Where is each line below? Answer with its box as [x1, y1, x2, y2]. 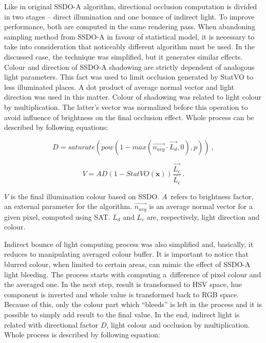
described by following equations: [4, 122, 108, 132]
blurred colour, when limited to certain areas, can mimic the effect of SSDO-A [4, 258, 251, 269]
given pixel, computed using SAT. [4, 211, 110, 222]
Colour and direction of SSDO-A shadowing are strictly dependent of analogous [4, 61, 255, 72]
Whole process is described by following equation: [4, 329, 160, 340]
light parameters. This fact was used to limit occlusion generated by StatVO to [4, 71, 254, 82]
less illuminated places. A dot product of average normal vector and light [4, 81, 234, 92]
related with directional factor [4, 319, 99, 330]
